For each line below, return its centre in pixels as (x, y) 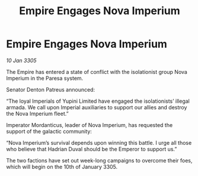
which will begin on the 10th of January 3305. (62, 167)
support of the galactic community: (49, 131)
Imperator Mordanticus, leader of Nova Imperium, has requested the (90, 125)
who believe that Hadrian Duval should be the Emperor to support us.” (92, 149)
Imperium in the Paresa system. (45, 78)
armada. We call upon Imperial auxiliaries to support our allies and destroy (97, 107)
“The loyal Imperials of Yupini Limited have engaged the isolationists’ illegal (98, 101)
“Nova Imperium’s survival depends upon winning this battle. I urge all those (99, 142)
